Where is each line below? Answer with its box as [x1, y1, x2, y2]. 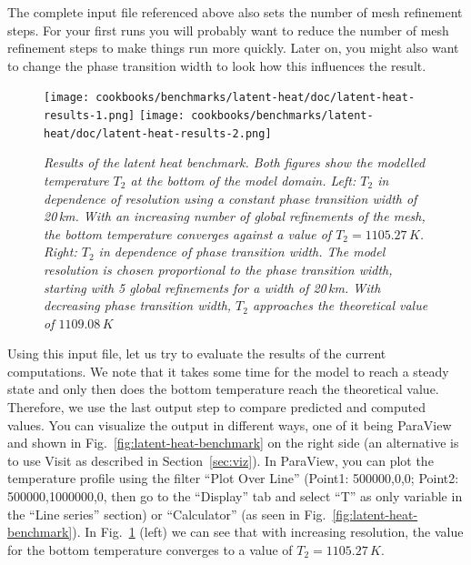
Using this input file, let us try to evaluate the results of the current [7, 344, 386, 363]
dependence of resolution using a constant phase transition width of [44, 188, 417, 207]
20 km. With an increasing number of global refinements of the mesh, [44, 207, 426, 226]
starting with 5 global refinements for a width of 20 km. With [44, 277, 381, 297]
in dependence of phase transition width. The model [98, 242, 386, 261]
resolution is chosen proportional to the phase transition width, [44, 259, 393, 278]
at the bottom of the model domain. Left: [130, 170, 356, 189]
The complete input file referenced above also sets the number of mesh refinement [7, 3, 463, 21]
